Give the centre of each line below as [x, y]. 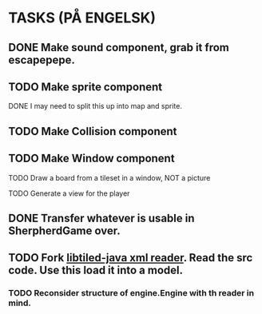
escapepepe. [42, 60]
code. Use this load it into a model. [96, 270]
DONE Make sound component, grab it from [119, 48]
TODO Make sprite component [85, 87]
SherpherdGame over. [65, 231]
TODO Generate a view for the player [69, 193]
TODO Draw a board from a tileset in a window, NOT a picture [109, 177]
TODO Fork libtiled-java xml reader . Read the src [131, 258]
